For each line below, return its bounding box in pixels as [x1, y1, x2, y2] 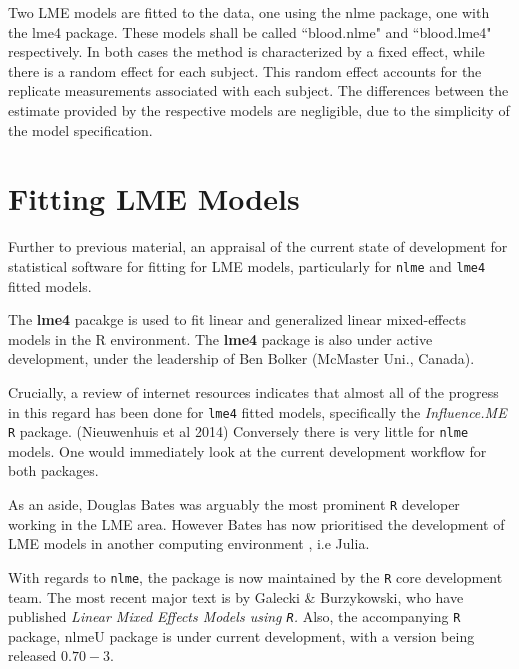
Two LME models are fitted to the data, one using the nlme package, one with [8, 2, 490, 22]
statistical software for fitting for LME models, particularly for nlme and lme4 [8, 255, 486, 276]
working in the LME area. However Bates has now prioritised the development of [8, 513, 505, 534]
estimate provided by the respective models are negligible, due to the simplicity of [8, 99, 510, 120]
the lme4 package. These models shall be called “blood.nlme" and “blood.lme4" [8, 21, 492, 42]
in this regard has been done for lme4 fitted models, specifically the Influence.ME [8, 401, 507, 422]
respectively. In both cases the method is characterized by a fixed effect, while [8, 41, 485, 62]
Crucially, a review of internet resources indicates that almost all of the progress [8, 381, 499, 402]
